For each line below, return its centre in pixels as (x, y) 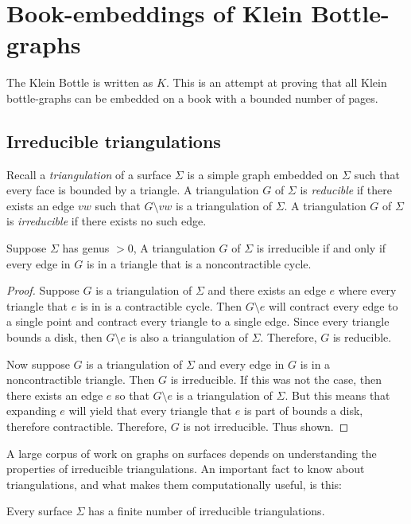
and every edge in (241, 364)
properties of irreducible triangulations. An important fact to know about (186, 469)
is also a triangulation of (188, 337)
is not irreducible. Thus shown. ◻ (266, 426)
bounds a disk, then (54, 337)
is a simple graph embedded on (263, 174)
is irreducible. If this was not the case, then (276, 379)
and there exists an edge (267, 290)
